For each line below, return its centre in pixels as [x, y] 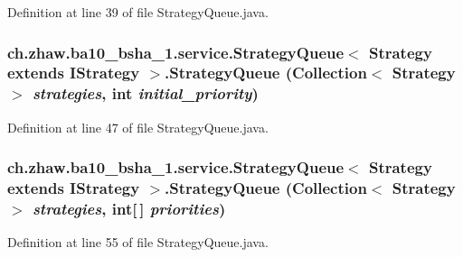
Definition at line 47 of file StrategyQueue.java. [138, 127]
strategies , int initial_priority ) [145, 93]
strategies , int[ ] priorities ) [129, 209]
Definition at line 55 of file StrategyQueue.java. [138, 242]
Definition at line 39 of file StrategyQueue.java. [138, 12]
